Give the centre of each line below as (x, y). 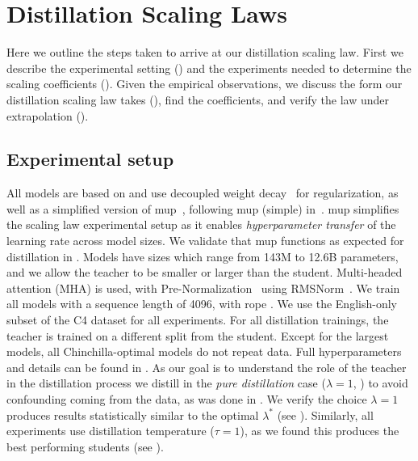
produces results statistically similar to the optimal (133, 414)
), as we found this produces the (320, 431)
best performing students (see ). (85, 446)
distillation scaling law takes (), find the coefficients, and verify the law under (198, 99)
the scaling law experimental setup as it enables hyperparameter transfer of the (201, 224)
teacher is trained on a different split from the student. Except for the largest (198, 335)
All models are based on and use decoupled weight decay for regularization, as (203, 193)
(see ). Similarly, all (325, 414)
